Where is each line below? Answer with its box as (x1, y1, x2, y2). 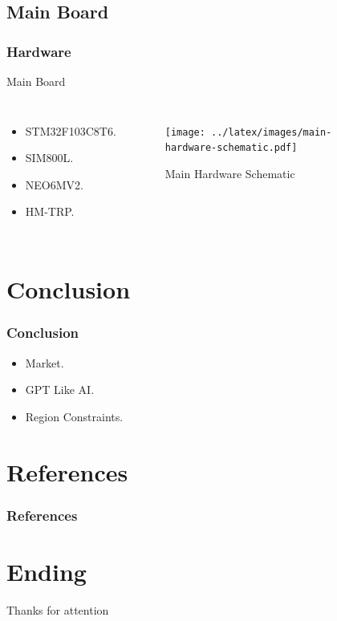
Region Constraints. (25, 408, 124, 424)
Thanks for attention (6, 601, 109, 618)
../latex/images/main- (211, 126, 332, 138)
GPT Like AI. (25, 381, 95, 398)
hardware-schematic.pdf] (164, 142, 298, 154)
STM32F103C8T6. (25, 122, 116, 139)
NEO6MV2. (25, 176, 83, 193)
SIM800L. (25, 149, 74, 166)
